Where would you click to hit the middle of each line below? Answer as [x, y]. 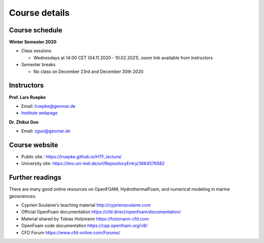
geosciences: [22, 196]
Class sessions [36, 51]
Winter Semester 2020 [33, 42]
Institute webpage [40, 113]
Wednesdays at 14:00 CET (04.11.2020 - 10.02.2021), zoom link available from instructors [123, 58]
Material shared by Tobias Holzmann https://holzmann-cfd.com [85, 219]
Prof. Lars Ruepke [27, 97]
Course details [39, 13]
